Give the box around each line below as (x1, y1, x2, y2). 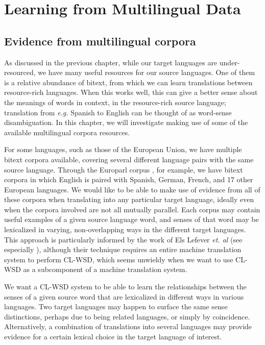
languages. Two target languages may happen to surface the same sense (4, 301, 228, 312)
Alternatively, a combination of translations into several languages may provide (4, 321, 252, 332)
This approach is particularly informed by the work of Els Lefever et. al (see (4, 234, 243, 244)
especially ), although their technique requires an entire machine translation (4, 244, 242, 255)
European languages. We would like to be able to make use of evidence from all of (4, 184, 260, 194)
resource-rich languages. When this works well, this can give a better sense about (4, 87, 258, 97)
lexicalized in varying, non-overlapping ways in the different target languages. (4, 224, 246, 235)
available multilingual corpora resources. (4, 127, 130, 137)
